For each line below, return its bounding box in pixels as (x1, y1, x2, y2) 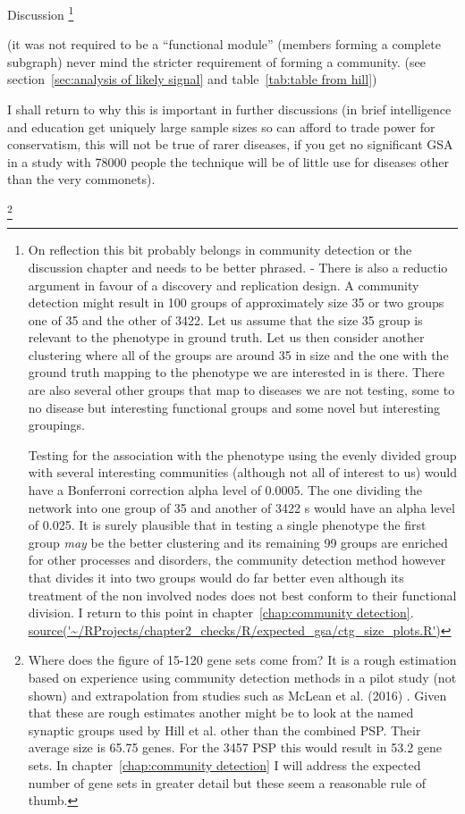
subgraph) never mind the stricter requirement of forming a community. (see (7, 52, 426, 71)
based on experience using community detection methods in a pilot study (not (28, 667, 457, 686)
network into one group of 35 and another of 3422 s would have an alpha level (28, 498, 455, 516)
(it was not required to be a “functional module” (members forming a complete (7, 35, 441, 54)
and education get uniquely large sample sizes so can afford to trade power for (7, 117, 435, 136)
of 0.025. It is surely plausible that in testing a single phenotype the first (28, 516, 427, 534)
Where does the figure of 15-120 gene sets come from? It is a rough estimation (28, 650, 457, 669)
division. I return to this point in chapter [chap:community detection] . (28, 603, 414, 622)
